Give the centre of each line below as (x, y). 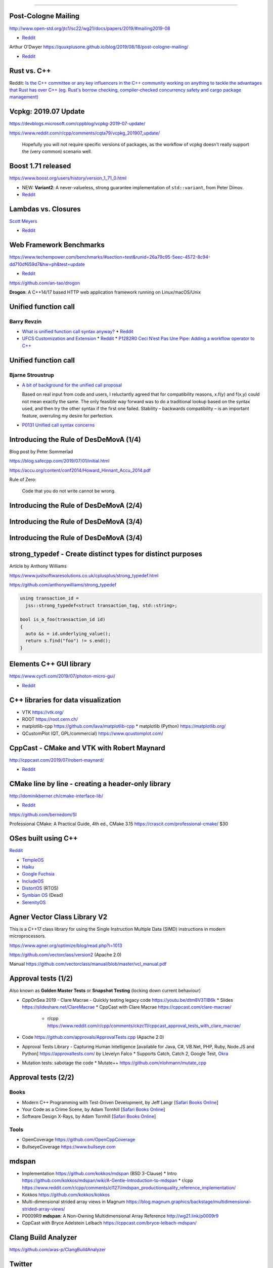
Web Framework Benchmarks (57, 245)
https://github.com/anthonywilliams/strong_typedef (63, 585)
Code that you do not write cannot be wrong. (69, 491)
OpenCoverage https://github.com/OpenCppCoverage (79, 1140)
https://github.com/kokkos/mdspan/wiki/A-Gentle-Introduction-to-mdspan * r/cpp (107, 1181)
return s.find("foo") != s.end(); (68, 641)
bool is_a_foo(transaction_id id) (63, 620)
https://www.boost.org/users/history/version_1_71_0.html (68, 178)
